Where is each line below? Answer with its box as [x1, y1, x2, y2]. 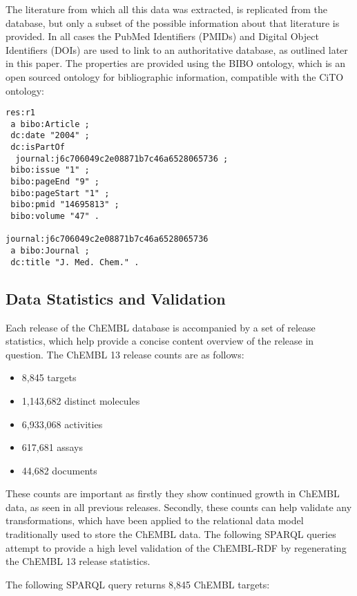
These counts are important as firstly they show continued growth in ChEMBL [6, 486, 340, 501]
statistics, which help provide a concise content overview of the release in [6, 334, 314, 348]
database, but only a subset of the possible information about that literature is [6, 15, 340, 30]
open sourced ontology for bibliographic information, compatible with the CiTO [6, 69, 344, 84]
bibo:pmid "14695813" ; [10, 200, 119, 210]
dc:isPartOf [10, 142, 65, 153]
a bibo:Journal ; [10, 246, 90, 256]
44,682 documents [21, 463, 97, 477]
